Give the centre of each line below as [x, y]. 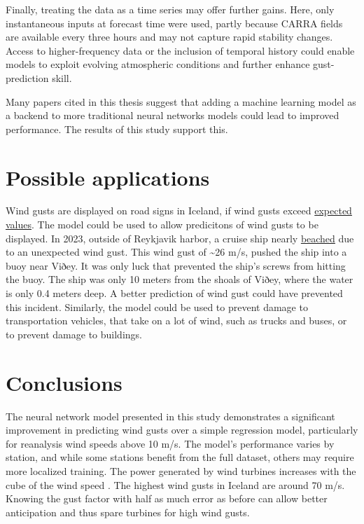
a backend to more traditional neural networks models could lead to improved [173, 115]
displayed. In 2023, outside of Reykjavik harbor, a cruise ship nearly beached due [180, 238]
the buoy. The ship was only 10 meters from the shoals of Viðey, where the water [180, 279]
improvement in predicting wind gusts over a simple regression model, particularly [182, 430]
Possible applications [108, 177]
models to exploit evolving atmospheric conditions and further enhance [158, 64]
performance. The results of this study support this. [117, 129]
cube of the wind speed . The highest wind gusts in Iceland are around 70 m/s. [175, 484]
